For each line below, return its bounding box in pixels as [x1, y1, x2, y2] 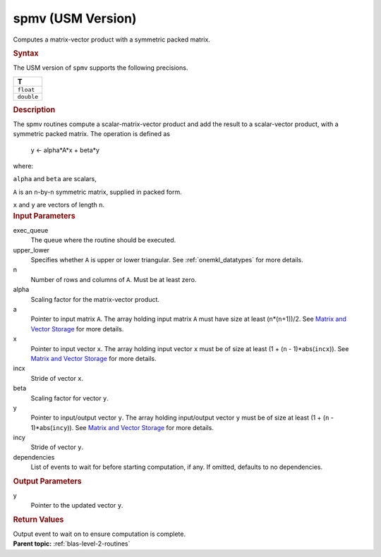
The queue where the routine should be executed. [30, 236, 176, 245]
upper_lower [13, 245, 49, 254]
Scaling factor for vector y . [30, 393, 109, 402]
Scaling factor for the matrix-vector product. [30, 295, 160, 303]
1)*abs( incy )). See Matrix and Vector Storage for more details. [30, 423, 214, 431]
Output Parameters [13, 476, 82, 486]
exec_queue [13, 226, 49, 234]
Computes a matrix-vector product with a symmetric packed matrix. [13, 35, 211, 44]
